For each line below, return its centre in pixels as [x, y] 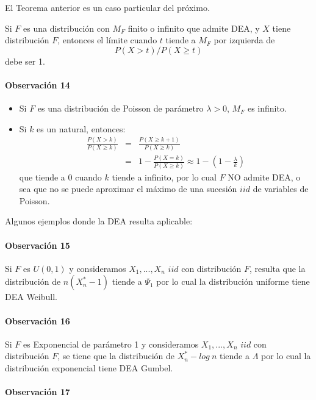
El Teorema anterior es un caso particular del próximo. [107, 7]
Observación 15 [38, 245]
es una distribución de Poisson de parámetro [120, 108]
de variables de [281, 189]
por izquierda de [244, 40]
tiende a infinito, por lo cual [164, 177]
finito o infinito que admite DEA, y [194, 28]
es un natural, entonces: [81, 128]
